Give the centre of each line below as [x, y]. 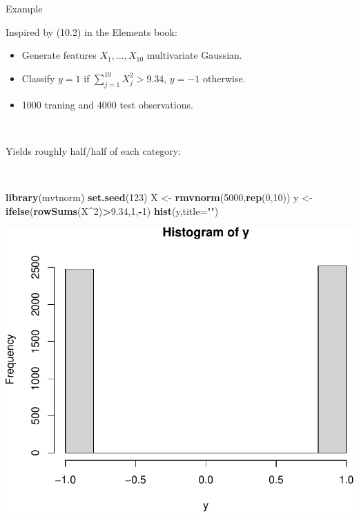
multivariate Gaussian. [194, 55]
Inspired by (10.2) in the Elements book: [91, 31]
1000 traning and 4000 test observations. [107, 104]
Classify [38, 78]
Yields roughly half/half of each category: [94, 150]
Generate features [59, 55]
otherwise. [224, 78]
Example [24, 8]
